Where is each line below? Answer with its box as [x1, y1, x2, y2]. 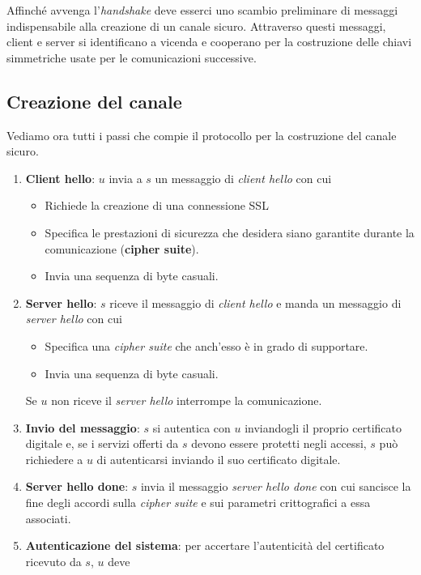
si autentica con [152, 419, 231, 436]
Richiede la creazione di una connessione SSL [45, 197, 269, 214]
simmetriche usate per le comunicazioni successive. [6, 49, 257, 66]
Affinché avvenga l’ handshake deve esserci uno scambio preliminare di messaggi [6, 2, 398, 18]
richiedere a [25, 450, 83, 467]
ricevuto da [25, 552, 82, 569]
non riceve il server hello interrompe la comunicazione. [51, 392, 322, 409]
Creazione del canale [6, 88, 182, 113]
